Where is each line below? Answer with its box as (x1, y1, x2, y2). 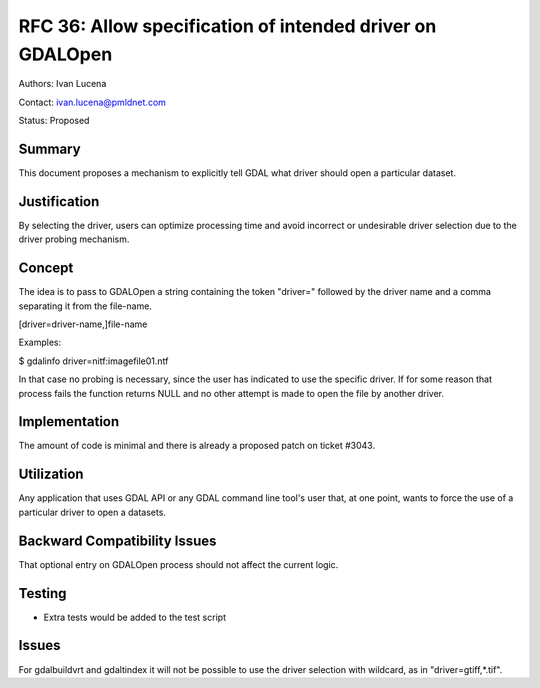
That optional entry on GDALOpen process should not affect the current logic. (18, 558, 339, 570)
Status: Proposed (18, 115, 90, 127)
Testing (18, 585, 67, 602)
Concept (18, 260, 74, 277)
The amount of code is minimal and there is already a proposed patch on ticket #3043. (18, 440, 375, 452)
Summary (18, 140, 81, 157)
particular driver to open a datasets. (18, 506, 167, 518)
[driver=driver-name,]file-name (18, 318, 148, 330)
